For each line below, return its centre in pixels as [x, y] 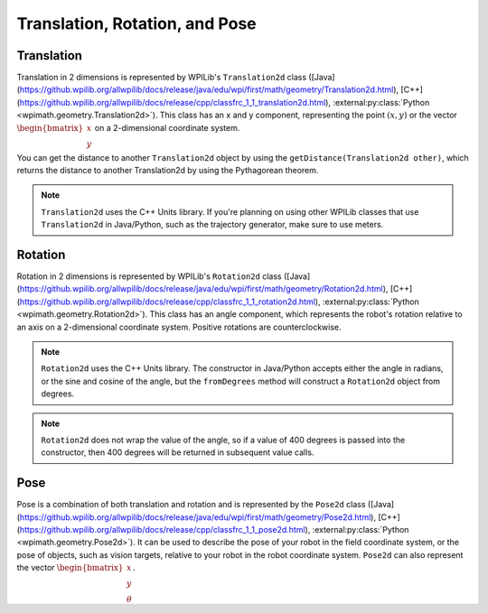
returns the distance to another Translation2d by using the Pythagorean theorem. [168, 171]
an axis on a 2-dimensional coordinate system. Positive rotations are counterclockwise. [179, 327]
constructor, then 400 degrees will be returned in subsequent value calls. [178, 452]
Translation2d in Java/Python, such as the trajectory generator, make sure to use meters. [212, 225]
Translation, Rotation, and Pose [136, 23]
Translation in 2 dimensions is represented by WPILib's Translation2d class [162, 78]
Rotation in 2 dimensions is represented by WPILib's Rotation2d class [149, 276]
